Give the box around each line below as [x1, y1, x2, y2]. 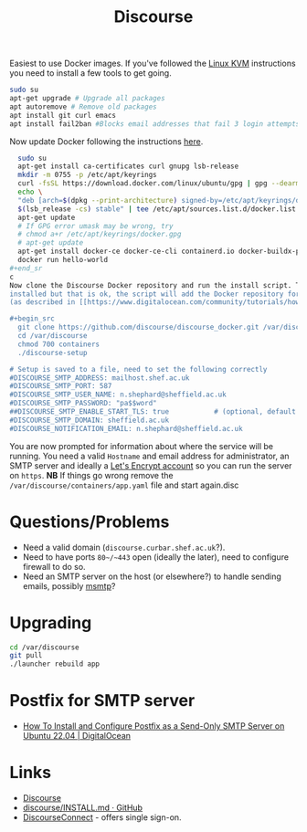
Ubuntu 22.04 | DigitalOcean [22, 731, 131, 742]
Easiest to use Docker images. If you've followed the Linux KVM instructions [9, 58, 296, 69]
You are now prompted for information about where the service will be [9, 440, 274, 451]
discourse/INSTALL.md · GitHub [22, 802, 143, 814]
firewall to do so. [22, 561, 86, 572]
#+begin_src [9, 314, 55, 323]
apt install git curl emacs [9, 111, 117, 120]
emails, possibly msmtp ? [22, 580, 116, 591]
